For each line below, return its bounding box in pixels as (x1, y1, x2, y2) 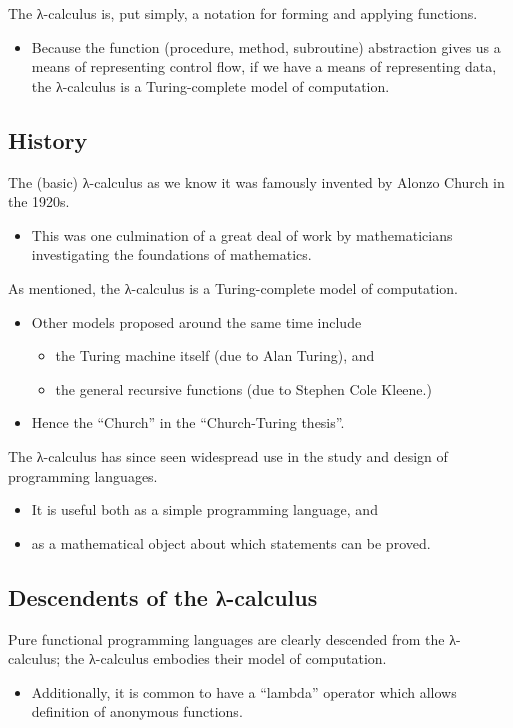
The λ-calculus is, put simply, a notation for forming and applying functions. (8, 3, 478, 23)
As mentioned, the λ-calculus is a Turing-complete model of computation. (8, 277, 458, 298)
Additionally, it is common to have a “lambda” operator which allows (31, 681, 457, 702)
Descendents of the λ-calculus (8, 581, 318, 612)
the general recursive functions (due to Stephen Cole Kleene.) (55, 378, 432, 399)
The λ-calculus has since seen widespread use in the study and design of (8, 445, 448, 466)
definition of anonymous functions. (31, 701, 243, 722)
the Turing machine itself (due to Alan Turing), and (55, 345, 375, 366)
